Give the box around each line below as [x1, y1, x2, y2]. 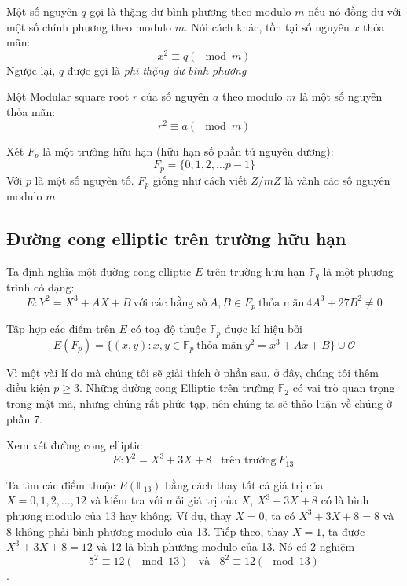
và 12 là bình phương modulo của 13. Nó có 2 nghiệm [96, 538, 355, 555]
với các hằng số [133, 297, 207, 309]
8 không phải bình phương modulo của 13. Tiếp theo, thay [6, 522, 289, 539]
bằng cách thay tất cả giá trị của [165, 476, 324, 493]
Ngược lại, [6, 61, 56, 78]
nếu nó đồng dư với [308, 3, 401, 19]
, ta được [321, 522, 365, 539]
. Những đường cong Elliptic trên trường [79, 379, 275, 396]
